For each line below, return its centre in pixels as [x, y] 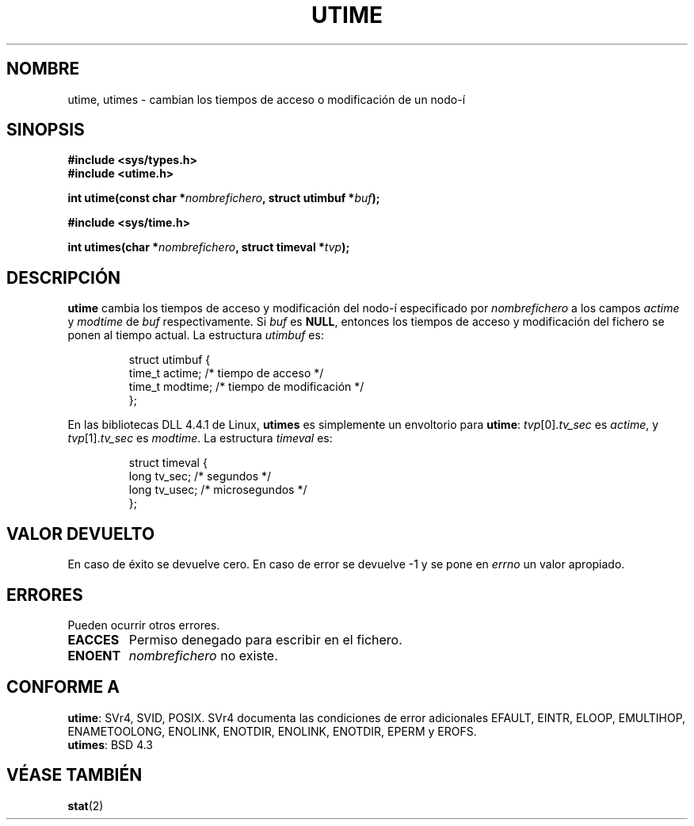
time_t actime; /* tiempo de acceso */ [226, 373]
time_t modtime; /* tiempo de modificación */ [246, 387]
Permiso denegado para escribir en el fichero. [265, 639]
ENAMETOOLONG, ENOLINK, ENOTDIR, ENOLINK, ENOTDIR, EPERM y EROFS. [272, 731]
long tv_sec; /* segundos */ [200, 476]
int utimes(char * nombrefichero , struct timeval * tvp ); [209, 247]
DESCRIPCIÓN [64, 277]
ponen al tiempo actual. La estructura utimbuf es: [196, 335]
